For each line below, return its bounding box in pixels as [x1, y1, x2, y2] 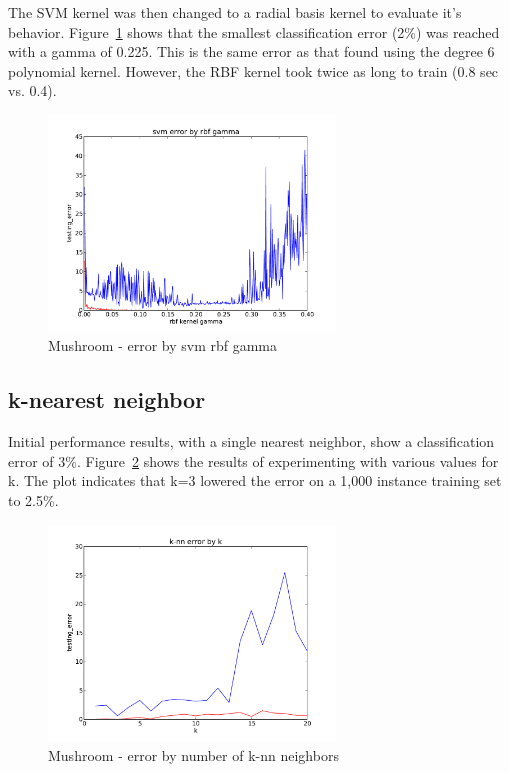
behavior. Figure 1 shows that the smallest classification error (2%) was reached [8, 21, 500, 42]
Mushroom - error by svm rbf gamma [48, 335, 278, 356]
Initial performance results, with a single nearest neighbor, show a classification [8, 431, 495, 452]
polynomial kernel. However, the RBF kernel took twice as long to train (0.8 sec [8, 60, 499, 81]
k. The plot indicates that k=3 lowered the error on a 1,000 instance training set [8, 470, 502, 491]
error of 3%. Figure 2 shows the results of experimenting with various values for [8, 450, 499, 471]
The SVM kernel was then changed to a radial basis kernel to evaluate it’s [8, 2, 462, 22]
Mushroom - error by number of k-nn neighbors [48, 745, 339, 766]
